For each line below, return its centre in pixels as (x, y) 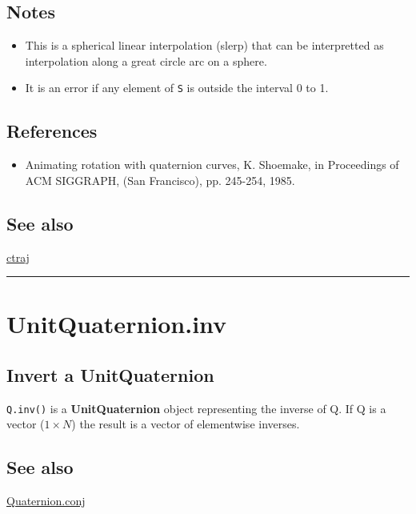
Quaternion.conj (46, 501)
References (52, 131)
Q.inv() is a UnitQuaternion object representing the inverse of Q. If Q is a (196, 408)
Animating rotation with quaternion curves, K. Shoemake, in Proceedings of (212, 165)
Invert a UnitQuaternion (110, 375)
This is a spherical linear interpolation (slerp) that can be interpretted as (204, 45)
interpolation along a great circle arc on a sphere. (146, 60)
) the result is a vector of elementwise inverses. (186, 424)
